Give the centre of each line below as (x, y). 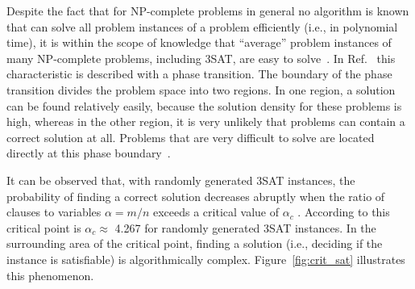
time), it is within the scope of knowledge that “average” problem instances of (199, 42)
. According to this (344, 212)
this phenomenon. (50, 275)
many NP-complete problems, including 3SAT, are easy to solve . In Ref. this (201, 58)
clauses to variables (54, 212)
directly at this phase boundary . (89, 153)
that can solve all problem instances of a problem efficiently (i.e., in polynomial (202, 26)
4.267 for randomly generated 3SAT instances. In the (245, 227)
